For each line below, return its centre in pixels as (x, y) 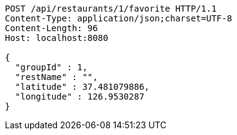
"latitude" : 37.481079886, (82, 87)
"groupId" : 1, (51, 67)
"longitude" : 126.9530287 (80, 97)
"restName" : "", (56, 77)
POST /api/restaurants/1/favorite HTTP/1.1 (111, 9)
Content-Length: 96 (51, 28)
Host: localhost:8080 (57, 38)
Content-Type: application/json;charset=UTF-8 (118, 18)
